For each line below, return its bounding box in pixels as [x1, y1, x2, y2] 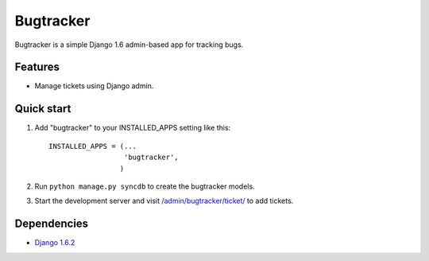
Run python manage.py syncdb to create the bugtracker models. [34, 181, 255, 191]
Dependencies [14, 217, 89, 231]
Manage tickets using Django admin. [34, 81, 154, 91]
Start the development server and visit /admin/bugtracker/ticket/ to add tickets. [34, 196, 294, 206]
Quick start [14, 102, 71, 115]
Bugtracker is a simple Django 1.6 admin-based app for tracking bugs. [14, 40, 244, 49]
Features [14, 60, 60, 74]
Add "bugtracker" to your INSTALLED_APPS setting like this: [34, 123, 231, 133]
